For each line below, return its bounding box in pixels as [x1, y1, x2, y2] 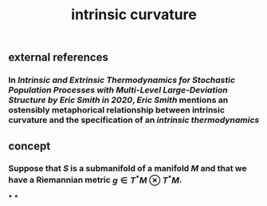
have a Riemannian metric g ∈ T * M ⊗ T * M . [8, 173, 183, 185]
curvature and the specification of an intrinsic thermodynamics [8, 114, 260, 125]
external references [8, 50, 109, 65]
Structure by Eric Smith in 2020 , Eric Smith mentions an [8, 94, 229, 105]
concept [8, 139, 51, 153]
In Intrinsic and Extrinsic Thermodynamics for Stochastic [8, 74, 236, 85]
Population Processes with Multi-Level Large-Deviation [8, 85, 229, 96]
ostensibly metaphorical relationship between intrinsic [8, 105, 226, 116]
